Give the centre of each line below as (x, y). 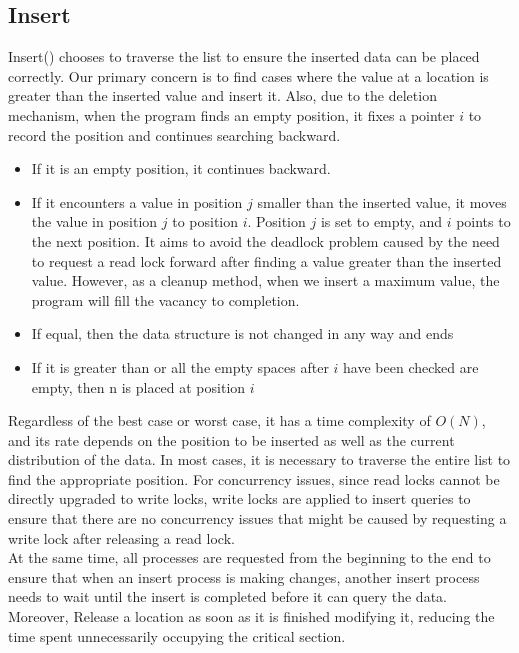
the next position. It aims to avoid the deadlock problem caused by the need (265, 240)
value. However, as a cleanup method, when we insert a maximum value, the (265, 280)
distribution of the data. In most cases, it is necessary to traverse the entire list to (259, 459)
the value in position (94, 221)
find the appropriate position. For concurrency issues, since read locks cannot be (254, 478)
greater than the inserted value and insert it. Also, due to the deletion (222, 95)
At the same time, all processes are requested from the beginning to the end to (249, 557)
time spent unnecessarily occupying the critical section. (177, 635)
